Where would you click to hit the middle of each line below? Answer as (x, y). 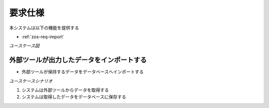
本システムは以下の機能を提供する (44, 28)
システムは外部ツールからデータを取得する (65, 90)
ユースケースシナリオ (31, 81)
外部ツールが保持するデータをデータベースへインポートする (83, 72)
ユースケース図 (24, 46)
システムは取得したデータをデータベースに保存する (74, 97)
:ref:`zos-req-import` (43, 37)
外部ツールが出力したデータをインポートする (78, 60)
